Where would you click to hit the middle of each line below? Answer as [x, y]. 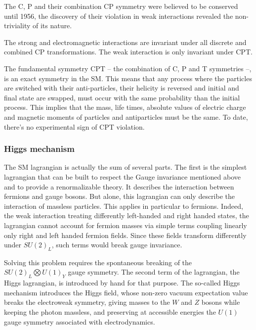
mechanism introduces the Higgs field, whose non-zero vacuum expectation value [126, 292]
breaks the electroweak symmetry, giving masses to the [87, 302]
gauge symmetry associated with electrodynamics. [80, 321]
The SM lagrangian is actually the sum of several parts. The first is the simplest [126, 167]
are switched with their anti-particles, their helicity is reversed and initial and [122, 88]
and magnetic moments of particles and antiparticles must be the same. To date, [126, 117]
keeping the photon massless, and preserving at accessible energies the [110, 312]
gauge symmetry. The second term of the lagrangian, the [154, 272]
